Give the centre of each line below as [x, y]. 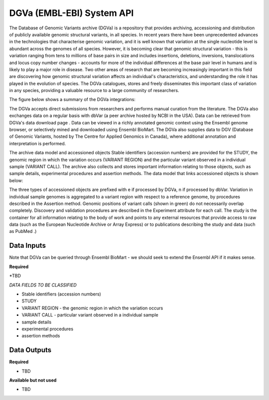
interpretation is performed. [38, 143]
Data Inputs [27, 246]
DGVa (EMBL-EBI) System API [71, 13]
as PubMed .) [23, 231]
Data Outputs [30, 350]
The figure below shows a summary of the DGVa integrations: [72, 100]
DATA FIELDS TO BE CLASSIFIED [43, 285]
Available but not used [33, 380]
